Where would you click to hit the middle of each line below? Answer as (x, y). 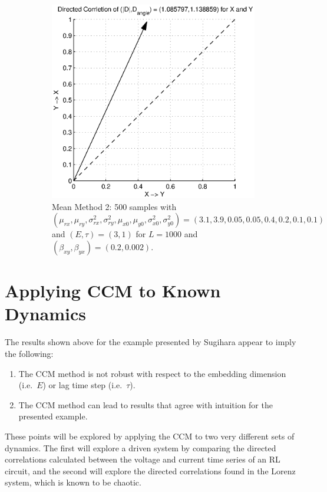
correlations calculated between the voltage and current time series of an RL (143, 459)
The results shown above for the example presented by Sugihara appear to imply (151, 342)
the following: (29, 353)
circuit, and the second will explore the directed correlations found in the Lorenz (150, 470)
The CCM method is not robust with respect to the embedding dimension (152, 373)
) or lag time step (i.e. (82, 385)
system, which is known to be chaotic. (73, 482)
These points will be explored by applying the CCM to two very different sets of (150, 436)
